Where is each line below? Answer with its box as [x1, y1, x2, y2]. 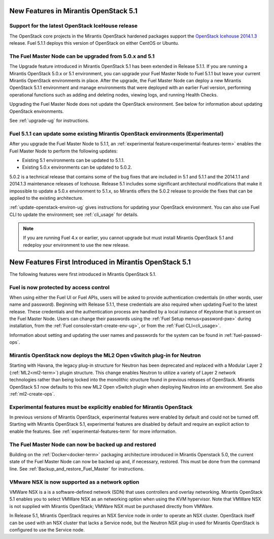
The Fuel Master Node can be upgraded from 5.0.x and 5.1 [9, 52, 155, 59]
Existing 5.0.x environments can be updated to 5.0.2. [22, 164, 132, 170]
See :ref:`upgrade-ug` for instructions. [9, 117, 89, 124]
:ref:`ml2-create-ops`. [9, 391, 55, 397]
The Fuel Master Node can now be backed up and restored [9, 441, 156, 448]
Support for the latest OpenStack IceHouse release [9, 22, 138, 29]
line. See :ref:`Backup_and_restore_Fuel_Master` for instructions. [9, 465, 145, 472]
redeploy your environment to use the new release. [23, 242, 130, 248]
